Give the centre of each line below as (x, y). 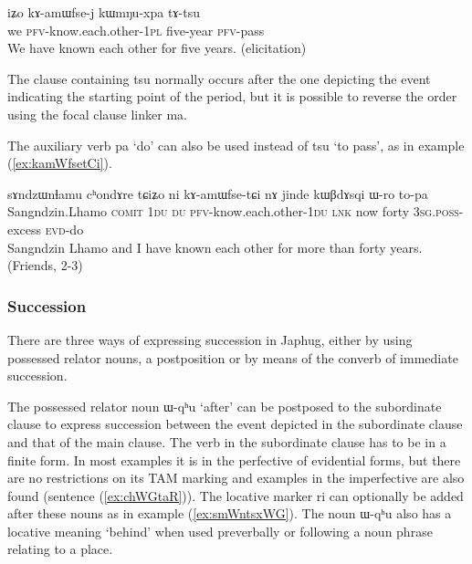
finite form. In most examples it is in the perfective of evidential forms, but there (234, 460)
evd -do (64, 229)
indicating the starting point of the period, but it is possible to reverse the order (232, 96)
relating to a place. (60, 549)
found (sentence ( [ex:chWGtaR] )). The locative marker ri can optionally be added (236, 495)
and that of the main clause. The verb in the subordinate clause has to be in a (227, 441)
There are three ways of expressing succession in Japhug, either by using (210, 339)
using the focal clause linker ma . (97, 114)
